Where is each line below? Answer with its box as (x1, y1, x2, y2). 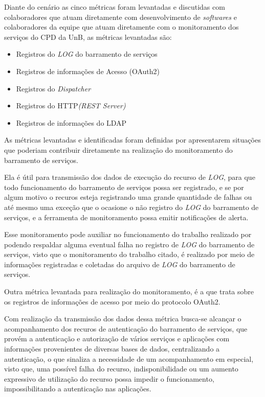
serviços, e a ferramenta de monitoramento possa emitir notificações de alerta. (4, 212, 249, 222)
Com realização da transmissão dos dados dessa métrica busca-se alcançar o (4, 313, 241, 324)
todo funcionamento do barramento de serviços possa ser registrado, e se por (4, 181, 244, 192)
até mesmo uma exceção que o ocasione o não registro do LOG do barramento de (4, 201, 259, 212)
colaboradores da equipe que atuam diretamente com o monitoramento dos (4, 21, 239, 32)
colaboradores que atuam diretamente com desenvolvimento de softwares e (4, 11, 237, 22)
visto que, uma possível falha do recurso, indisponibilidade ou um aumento (4, 363, 238, 374)
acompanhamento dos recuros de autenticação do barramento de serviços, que (4, 323, 248, 334)
